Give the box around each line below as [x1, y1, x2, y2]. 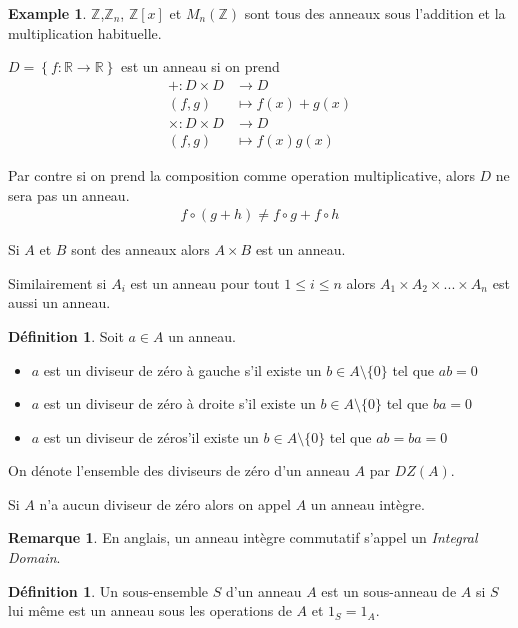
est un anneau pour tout [130, 272, 280, 293]
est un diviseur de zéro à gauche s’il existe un [43, 359, 322, 380]
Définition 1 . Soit [8, 325, 124, 346]
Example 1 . [8, 3, 87, 23]
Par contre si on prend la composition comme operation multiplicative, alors [8, 164, 475, 185]
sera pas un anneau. [8, 184, 130, 205]
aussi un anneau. [8, 292, 111, 313]
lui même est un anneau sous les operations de [8, 600, 292, 621]
